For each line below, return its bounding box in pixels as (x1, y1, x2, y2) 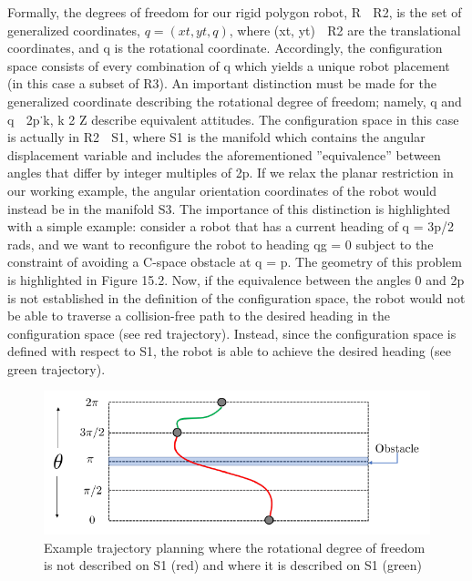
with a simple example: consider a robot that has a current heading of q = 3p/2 (7, 217, 454, 236)
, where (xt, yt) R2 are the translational (229, 20, 461, 39)
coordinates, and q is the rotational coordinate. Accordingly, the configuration (7, 38, 443, 57)
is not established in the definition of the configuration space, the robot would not (7, 288, 466, 307)
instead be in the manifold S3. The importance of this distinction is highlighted (7, 199, 451, 218)
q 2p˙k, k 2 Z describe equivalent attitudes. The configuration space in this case (7, 109, 459, 128)
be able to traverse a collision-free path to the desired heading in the (7, 306, 390, 325)
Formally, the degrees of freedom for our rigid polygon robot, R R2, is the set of (7, 3, 462, 21)
